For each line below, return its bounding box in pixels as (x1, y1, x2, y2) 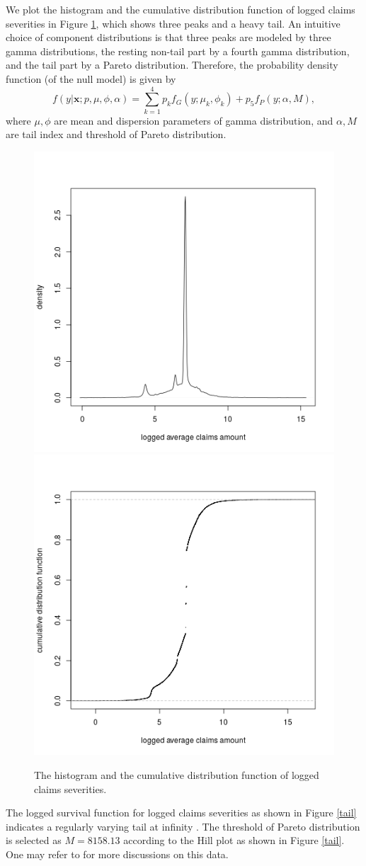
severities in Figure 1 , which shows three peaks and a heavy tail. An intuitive (6, 16, 341, 30)
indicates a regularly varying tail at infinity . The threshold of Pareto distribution (6, 819, 360, 833)
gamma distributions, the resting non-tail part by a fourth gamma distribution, (6, 43, 350, 58)
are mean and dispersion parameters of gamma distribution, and (54, 113, 333, 127)
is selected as (6, 833, 62, 848)
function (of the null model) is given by (6, 71, 176, 86)
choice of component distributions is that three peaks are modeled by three (6, 30, 331, 45)
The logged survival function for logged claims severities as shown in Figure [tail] (6, 805, 357, 820)
